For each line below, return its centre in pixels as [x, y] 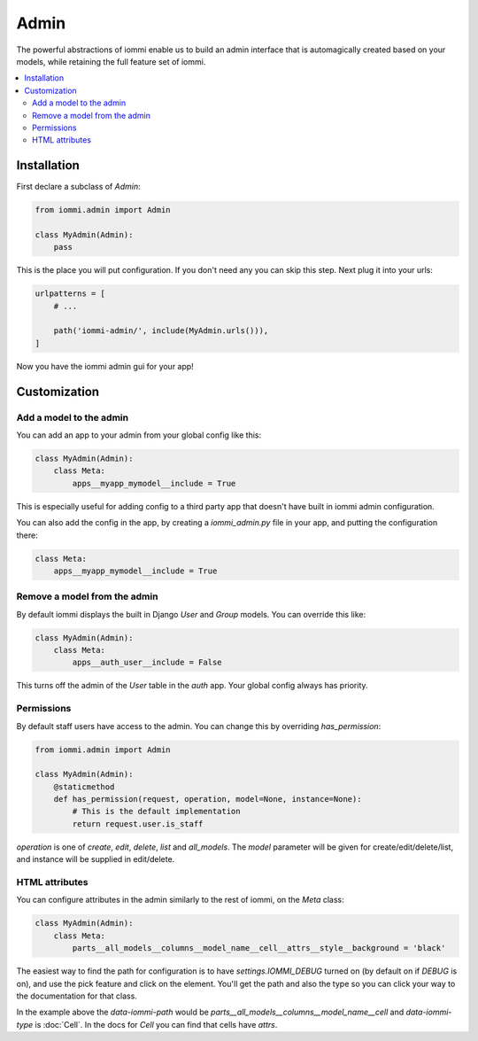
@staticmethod [84, 787]
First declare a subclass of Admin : [78, 187]
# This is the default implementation [156, 812]
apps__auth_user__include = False [147, 663]
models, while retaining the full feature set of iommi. [111, 61]
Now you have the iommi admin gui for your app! [105, 366]
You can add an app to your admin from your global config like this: [139, 435]
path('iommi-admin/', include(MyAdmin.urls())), [161, 331]
